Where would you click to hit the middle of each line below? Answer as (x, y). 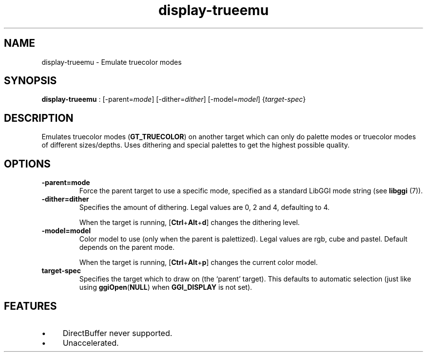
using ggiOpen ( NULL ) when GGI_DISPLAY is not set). (166, 287)
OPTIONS (27, 164)
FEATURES (30, 306)
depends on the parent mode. (127, 247)
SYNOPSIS (30, 81)
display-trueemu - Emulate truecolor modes (112, 62)
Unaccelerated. (91, 343)
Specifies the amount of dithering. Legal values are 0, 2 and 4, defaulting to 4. (204, 207)
